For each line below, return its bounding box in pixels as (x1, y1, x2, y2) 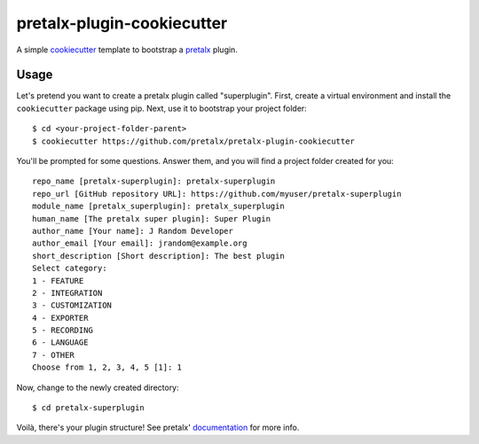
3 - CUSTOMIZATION (32, 300, 113, 310)
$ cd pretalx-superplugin (32, 403, 145, 413)
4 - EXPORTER (32, 313, 89, 323)
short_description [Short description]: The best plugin (32, 251, 286, 261)
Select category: (32, 263, 107, 274)
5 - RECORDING (32, 325, 93, 336)
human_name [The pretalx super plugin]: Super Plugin (32, 214, 271, 223)
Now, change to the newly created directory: (16, 382, 179, 393)
